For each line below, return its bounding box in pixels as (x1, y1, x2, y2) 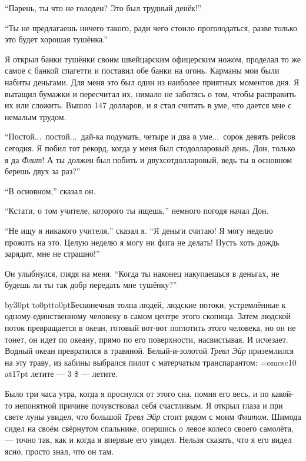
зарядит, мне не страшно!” (5, 247, 100, 260)
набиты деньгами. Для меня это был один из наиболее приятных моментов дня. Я (5, 75, 300, 88)
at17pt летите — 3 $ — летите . (5, 367, 118, 380)
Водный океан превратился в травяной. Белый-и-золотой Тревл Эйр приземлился (5, 344, 294, 357)
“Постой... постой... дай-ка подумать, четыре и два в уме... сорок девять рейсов (5, 130, 295, 142)
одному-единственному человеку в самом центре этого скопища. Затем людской (5, 310, 291, 322)
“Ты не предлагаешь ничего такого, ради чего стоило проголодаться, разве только (5, 21, 297, 34)
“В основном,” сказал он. (5, 184, 96, 197)
